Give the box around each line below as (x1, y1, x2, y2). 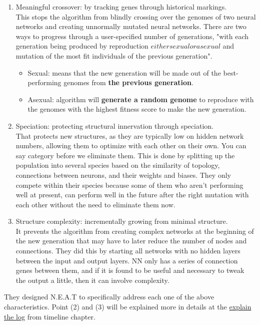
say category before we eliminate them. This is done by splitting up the (15, 150, 235, 160)
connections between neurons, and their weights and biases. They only (15, 169, 231, 180)
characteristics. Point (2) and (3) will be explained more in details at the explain (4, 301, 251, 312)
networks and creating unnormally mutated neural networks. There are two (15, 21, 246, 32)
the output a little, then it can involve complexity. (15, 274, 169, 285)
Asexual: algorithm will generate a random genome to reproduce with (27, 94, 254, 104)
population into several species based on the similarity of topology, (15, 160, 220, 170)
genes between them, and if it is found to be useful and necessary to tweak (15, 265, 244, 275)
